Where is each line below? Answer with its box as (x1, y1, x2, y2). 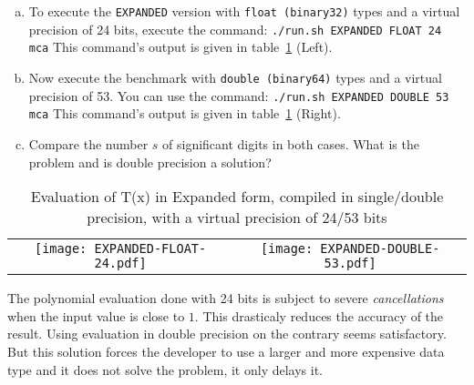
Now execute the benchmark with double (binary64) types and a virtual (28, 67, 442, 86)
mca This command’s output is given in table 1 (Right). (28, 104, 341, 123)
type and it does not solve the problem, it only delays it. (7, 360, 323, 379)
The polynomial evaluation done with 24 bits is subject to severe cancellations (7, 289, 444, 308)
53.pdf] (324, 256, 376, 271)
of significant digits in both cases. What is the (162, 134, 419, 153)
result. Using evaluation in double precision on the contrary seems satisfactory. (7, 324, 447, 343)
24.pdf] (94, 256, 147, 271)
